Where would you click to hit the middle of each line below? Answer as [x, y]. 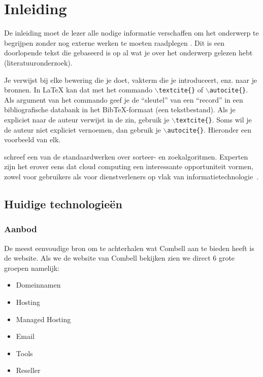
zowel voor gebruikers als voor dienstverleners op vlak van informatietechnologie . [131, 177]
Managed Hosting [43, 319]
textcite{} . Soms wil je [213, 119]
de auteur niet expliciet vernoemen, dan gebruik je [83, 129]
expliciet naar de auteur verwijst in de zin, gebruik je [87, 119]
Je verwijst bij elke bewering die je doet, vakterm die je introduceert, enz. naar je [131, 80]
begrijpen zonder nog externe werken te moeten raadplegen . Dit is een [114, 42]
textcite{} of [181, 90]
